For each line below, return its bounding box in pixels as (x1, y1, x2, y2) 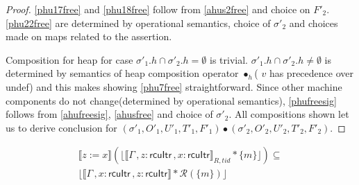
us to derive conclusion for (6, 120, 117, 134)
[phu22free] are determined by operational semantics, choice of (6, 15, 271, 30)
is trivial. (210, 52, 248, 67)
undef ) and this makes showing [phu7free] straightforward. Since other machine (6, 79, 342, 94)
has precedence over (269, 66, 353, 80)
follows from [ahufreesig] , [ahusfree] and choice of (6, 107, 213, 121)
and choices (289, 15, 338, 30)
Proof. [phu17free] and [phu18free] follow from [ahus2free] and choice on (6, 2, 310, 16)
